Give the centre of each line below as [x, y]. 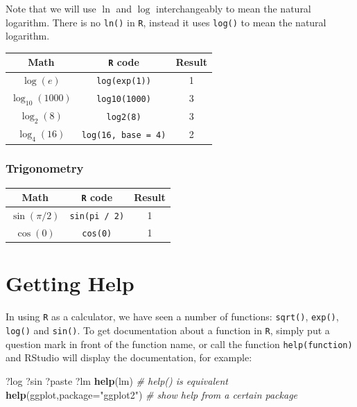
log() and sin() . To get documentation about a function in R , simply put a [168, 330]
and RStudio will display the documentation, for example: [129, 357]
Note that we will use [51, 8]
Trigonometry [45, 168]
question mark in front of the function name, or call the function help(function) [179, 344]
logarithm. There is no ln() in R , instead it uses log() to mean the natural [166, 22]
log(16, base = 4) [124, 135]
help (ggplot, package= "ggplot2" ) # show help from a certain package [152, 394]
